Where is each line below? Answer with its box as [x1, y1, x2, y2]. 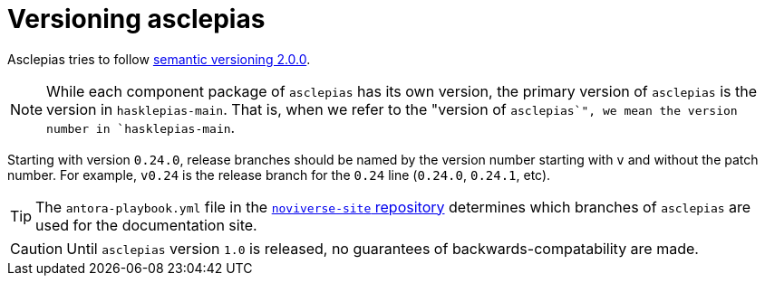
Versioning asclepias [7, 4, 266, 34]
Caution [10, 239, 63, 258]
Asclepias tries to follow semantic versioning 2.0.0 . [7, 51, 311, 67]
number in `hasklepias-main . [46, 118, 236, 137]
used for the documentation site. [35, 215, 257, 234]
